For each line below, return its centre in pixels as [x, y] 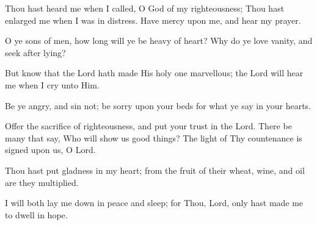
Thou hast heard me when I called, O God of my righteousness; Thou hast [145, 8]
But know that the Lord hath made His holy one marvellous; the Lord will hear [154, 73]
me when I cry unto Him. [52, 84]
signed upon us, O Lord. [50, 150]
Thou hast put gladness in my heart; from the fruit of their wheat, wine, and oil [155, 170]
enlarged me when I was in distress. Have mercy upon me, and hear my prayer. [153, 20]
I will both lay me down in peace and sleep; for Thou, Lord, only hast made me [154, 203]
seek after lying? [35, 52]
